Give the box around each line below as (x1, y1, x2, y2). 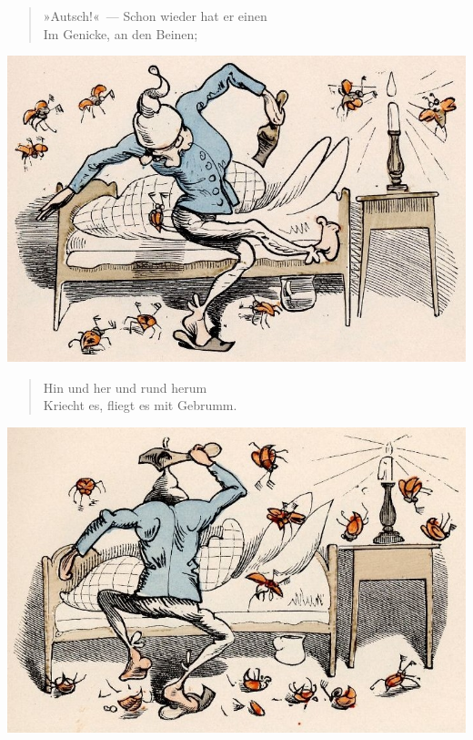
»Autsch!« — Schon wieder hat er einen (43, 6, 267, 25)
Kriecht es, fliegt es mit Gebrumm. (43, 396, 237, 415)
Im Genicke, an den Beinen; (43, 24, 198, 43)
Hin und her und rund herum (43, 377, 207, 396)
